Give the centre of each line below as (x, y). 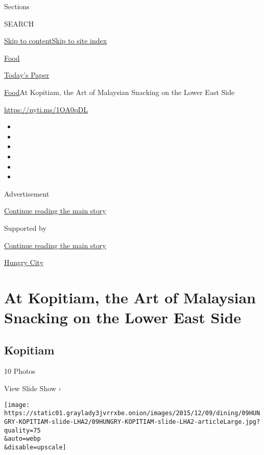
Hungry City (24, 262)
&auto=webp (22, 439)
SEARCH (19, 23)
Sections (17, 6)
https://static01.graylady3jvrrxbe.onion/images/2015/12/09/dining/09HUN (132, 413)
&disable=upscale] (35, 447)
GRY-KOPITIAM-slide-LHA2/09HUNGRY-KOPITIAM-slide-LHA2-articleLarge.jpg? (132, 422)
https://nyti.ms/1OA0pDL (46, 109)
